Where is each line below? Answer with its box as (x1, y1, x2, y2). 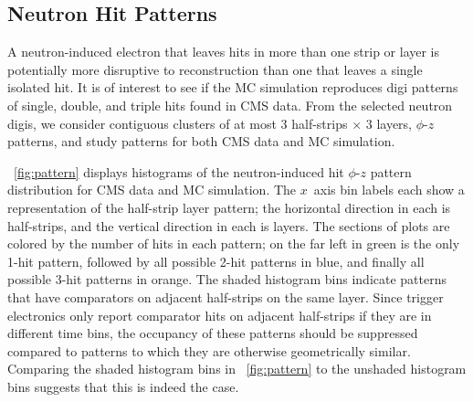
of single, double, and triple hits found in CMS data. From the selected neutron (7, 95, 453, 114)
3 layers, (365, 113, 412, 132)
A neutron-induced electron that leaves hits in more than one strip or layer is (7, 42, 440, 61)
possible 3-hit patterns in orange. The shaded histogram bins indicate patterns (7, 270, 447, 289)
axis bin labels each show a (313, 180, 465, 199)
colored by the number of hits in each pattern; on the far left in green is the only (7, 234, 460, 253)
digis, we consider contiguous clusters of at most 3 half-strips (7, 113, 348, 132)
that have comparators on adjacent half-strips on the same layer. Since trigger (7, 287, 444, 306)
